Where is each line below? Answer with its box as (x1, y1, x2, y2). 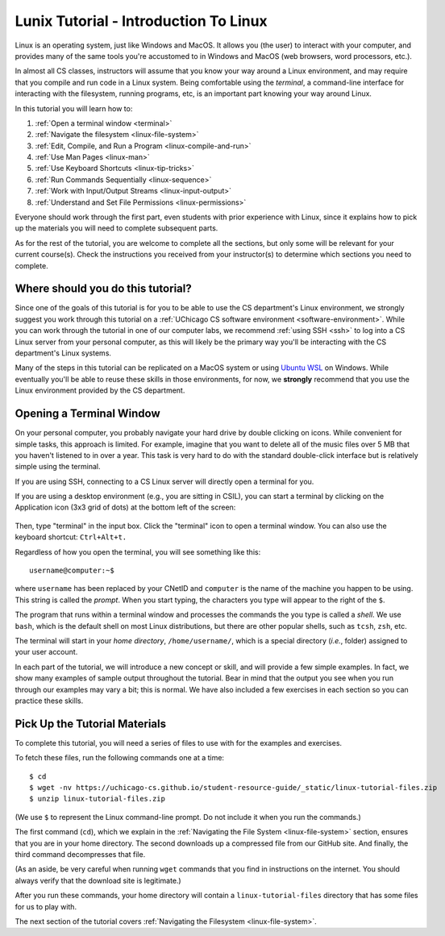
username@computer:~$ (29, 566, 114, 576)
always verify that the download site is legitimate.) (15, 876, 181, 885)
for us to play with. (15, 901, 77, 911)
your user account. (15, 647, 78, 657)
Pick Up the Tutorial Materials (15, 717, 167, 730)
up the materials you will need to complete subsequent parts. (15, 223, 218, 233)
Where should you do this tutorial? (15, 282, 193, 296)
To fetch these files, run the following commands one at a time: (15, 753, 225, 763)
